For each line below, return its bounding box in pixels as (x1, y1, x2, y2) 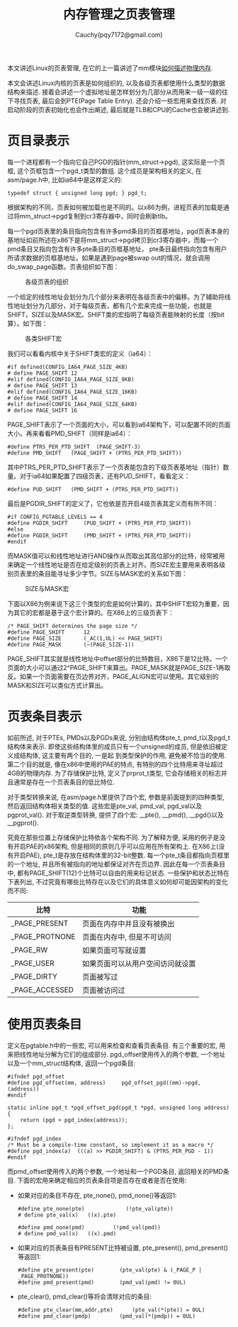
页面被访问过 (82, 985, 125, 995)
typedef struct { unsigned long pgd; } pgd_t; (7, 189, 147, 197)
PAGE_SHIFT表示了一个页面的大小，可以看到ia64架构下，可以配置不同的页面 (7, 420, 231, 429)
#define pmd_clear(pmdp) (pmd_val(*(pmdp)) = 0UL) (17, 1312, 196, 1320)
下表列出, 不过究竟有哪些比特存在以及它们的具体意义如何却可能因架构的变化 (7, 877, 228, 886)
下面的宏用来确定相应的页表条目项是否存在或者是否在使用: (16, 1176, 187, 1184)
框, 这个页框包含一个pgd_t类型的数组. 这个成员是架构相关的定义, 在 (7, 166, 202, 175)
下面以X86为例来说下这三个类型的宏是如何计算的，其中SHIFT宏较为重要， (7, 599, 224, 607)
